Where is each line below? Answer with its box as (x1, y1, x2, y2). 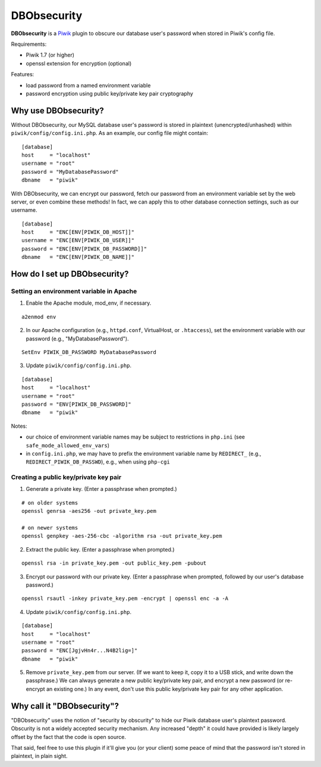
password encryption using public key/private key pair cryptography (26, 90, 193, 97)
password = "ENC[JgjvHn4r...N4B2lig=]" (21, 647, 138, 654)
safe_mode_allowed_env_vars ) (26, 442, 110, 449)
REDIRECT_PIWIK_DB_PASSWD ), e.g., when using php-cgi (26, 458, 171, 465)
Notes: (11, 422, 27, 430)
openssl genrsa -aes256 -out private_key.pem (21, 508, 157, 515)
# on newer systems (21, 524, 78, 531)
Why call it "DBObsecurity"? (11, 701, 119, 711)
